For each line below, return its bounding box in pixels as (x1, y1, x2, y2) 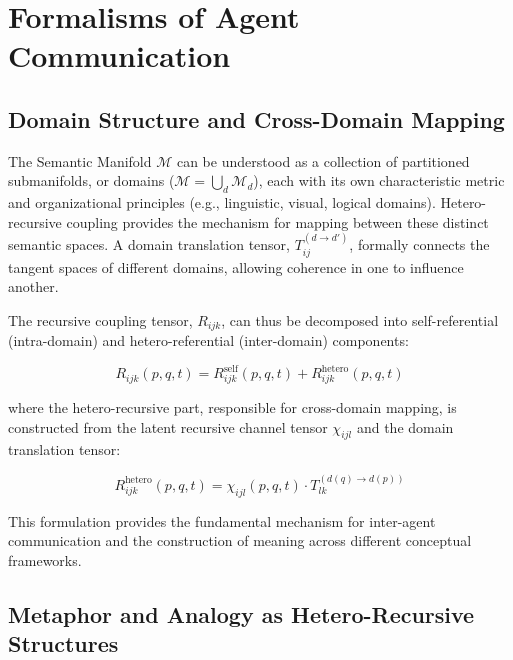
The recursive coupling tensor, (8, 309, 193, 330)
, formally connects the (349, 234, 490, 255)
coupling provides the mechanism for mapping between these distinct (66, 211, 489, 232)
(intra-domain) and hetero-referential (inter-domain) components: (8, 330, 409, 351)
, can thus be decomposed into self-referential (221, 309, 499, 330)
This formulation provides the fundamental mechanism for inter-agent (8, 510, 436, 531)
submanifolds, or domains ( (8, 170, 175, 191)
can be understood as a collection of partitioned (176, 150, 470, 171)
